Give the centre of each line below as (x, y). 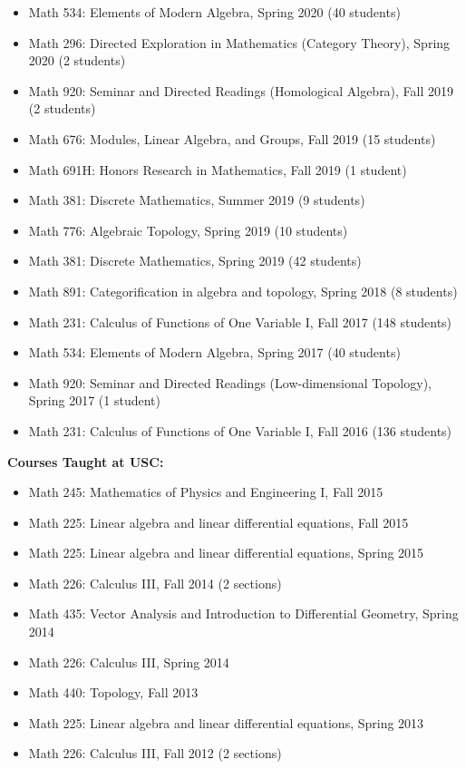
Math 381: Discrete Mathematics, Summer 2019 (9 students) (197, 200)
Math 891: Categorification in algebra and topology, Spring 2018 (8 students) (243, 291)
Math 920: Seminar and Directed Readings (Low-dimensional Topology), (230, 382)
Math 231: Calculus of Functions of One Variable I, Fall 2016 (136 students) (240, 430)
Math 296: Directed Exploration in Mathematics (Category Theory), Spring (239, 42)
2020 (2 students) (77, 60)
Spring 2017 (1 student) (94, 400)
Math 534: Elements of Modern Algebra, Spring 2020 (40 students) (214, 12)
